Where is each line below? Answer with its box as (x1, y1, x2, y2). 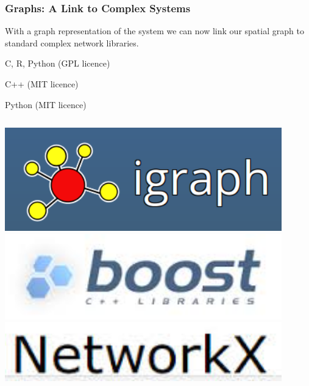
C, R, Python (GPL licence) (5, 57, 110, 70)
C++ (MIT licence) (5, 78, 79, 90)
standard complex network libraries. (5, 36, 139, 49)
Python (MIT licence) (5, 98, 87, 111)
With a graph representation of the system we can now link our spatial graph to (5, 24, 304, 37)
